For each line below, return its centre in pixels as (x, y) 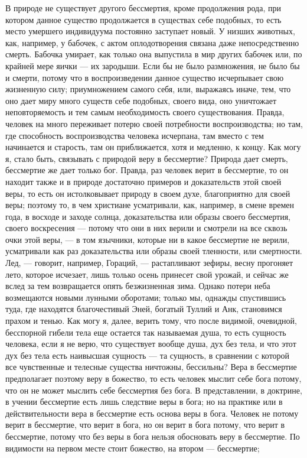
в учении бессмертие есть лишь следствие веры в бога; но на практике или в (144, 402)
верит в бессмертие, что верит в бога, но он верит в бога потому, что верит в (145, 425)
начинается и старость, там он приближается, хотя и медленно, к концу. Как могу (153, 147)
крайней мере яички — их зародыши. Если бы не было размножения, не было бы (153, 65)
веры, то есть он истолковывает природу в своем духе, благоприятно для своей (148, 193)
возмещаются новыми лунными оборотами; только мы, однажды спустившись (146, 297)
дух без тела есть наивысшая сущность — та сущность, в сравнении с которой (148, 355)
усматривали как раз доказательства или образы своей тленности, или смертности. (154, 251)
